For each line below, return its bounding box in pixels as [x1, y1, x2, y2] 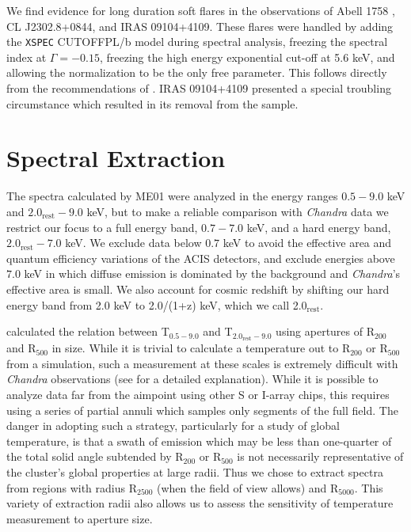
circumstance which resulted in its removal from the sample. [6, 95, 299, 112]
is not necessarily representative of [237, 448, 404, 465]
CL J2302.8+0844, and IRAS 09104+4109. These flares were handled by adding [6, 17, 394, 34]
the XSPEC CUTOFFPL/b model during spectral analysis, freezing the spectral [6, 33, 388, 50]
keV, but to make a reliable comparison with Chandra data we [86, 203, 389, 219]
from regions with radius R [6, 479, 137, 496]
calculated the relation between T [6, 323, 169, 340]
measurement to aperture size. [6, 510, 153, 526]
